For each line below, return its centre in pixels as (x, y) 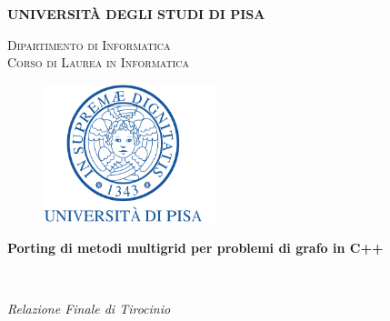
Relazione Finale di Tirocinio (89, 308)
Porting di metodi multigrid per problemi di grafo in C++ (195, 247)
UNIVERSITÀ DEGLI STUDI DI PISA (136, 14)
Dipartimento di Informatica (89, 44)
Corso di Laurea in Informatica (99, 62)
